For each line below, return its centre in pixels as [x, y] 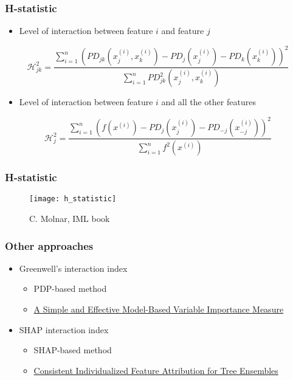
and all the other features [209, 102]
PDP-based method [70, 288]
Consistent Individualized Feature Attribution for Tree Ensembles [156, 370]
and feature [183, 31]
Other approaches [49, 245]
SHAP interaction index [64, 329]
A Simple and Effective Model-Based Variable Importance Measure [159, 309]
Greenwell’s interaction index [73, 268]
